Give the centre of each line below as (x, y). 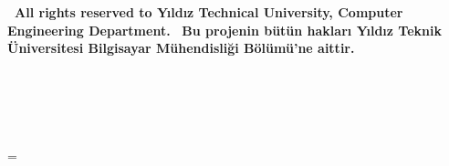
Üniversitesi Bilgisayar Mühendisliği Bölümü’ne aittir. (181, 48)
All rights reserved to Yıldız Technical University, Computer (209, 12)
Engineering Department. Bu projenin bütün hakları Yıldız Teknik (224, 30)
